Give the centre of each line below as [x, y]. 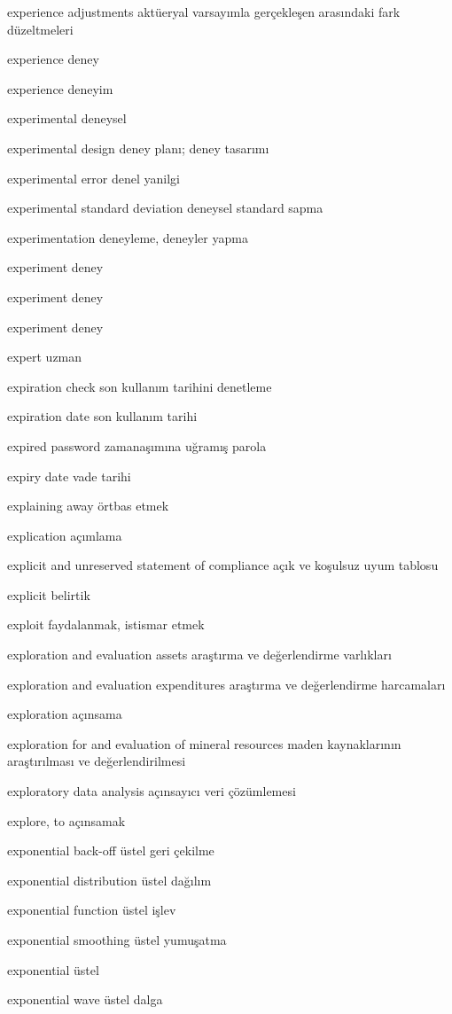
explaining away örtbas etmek [88, 506]
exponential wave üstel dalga [85, 999]
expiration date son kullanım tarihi [102, 416]
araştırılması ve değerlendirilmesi [97, 761]
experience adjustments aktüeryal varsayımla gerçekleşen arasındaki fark [204, 12]
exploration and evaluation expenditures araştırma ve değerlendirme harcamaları [226, 684]
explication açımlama [65, 535]
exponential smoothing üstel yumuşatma [117, 940]
